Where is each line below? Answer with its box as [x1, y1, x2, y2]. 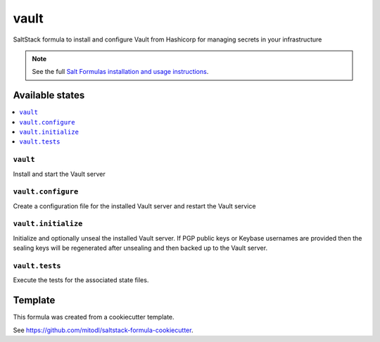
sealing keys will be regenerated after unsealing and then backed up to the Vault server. [13, 243, 267, 253]
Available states [13, 89, 85, 101]
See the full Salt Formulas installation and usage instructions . [32, 68, 209, 76]
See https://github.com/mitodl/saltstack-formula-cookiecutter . [13, 326, 194, 334]
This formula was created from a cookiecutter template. [13, 313, 175, 322]
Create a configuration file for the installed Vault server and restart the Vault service [13, 201, 256, 210]
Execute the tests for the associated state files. [13, 276, 149, 284]
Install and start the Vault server [13, 170, 106, 178]
